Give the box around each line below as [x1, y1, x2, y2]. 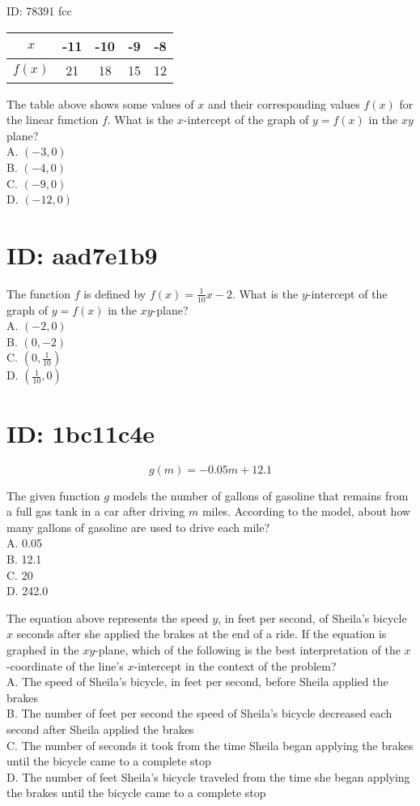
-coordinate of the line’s [6, 657, 124, 674]
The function [6, 285, 70, 302]
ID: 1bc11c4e [6, 416, 155, 449]
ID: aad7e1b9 [6, 238, 158, 271]
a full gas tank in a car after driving [6, 503, 185, 520]
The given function [6, 487, 100, 504]
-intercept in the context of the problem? [134, 657, 337, 674]
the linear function [6, 111, 99, 128]
